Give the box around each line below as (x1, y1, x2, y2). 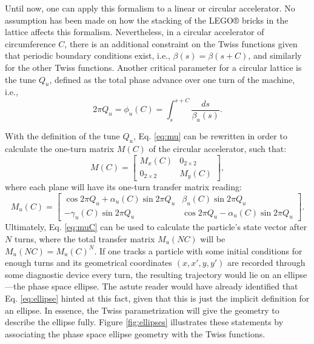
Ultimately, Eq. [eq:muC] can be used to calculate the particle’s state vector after (5, 220, 307, 233)
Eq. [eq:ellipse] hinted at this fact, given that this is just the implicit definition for (5, 291, 310, 304)
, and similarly (248, 49, 302, 62)
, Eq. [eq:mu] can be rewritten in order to (133, 130, 287, 142)
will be (200, 233, 225, 245)
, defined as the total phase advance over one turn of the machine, (49, 73, 295, 85)
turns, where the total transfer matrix (14, 233, 155, 245)
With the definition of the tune (5, 130, 120, 142)
